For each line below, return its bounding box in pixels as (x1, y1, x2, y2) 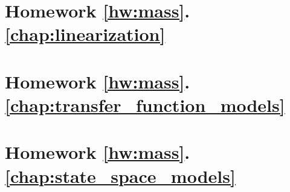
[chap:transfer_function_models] (5, 92, 285, 117)
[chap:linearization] (5, 22, 166, 46)
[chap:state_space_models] (5, 163, 236, 188)
